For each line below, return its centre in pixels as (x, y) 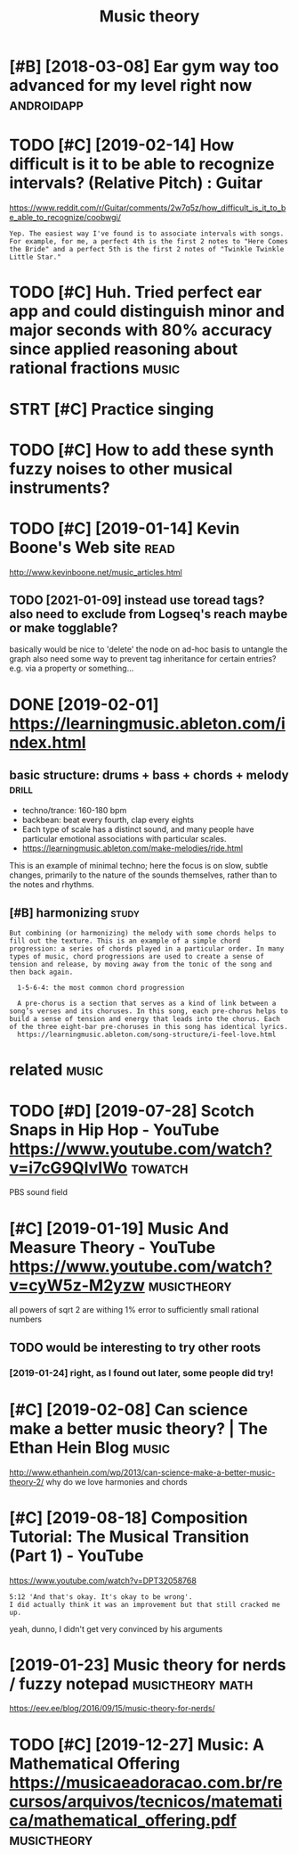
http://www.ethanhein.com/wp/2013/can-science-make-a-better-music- (142, 1472)
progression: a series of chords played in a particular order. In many (147, 949)
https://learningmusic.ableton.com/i (148, 723)
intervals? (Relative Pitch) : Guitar (136, 183)
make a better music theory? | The (139, 1428)
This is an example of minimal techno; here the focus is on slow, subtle (139, 866)
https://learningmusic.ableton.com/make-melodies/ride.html (133, 848)
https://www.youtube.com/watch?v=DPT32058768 (103, 1580)
